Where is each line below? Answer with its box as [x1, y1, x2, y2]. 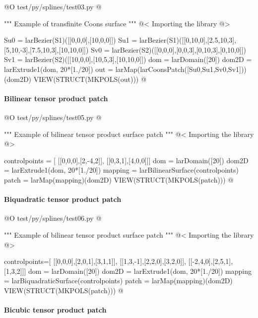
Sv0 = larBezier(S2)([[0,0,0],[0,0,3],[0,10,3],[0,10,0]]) [91, 44, 247, 55]
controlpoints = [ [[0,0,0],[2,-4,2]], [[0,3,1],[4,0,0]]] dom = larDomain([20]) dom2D [4, 155, 249, 165]
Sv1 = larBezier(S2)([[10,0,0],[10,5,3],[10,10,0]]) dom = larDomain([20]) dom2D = [4, 54, 252, 64]
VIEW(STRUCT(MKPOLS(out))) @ [33, 73, 146, 84]
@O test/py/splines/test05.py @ [4, 112, 102, 122]
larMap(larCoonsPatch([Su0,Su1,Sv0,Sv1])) [115, 64, 247, 74]
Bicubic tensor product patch [4, 305, 107, 315]
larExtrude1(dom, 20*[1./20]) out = [4, 64, 114, 74]
